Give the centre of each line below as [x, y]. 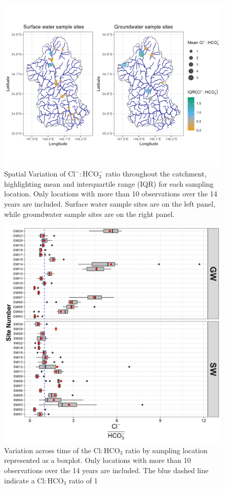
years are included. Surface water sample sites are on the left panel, [110, 203]
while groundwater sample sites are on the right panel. [89, 214]
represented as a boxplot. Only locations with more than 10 [98, 460]
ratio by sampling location [166, 450]
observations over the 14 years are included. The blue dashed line [106, 470]
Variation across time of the [48, 450]
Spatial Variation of [35, 174]
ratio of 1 [83, 480]
